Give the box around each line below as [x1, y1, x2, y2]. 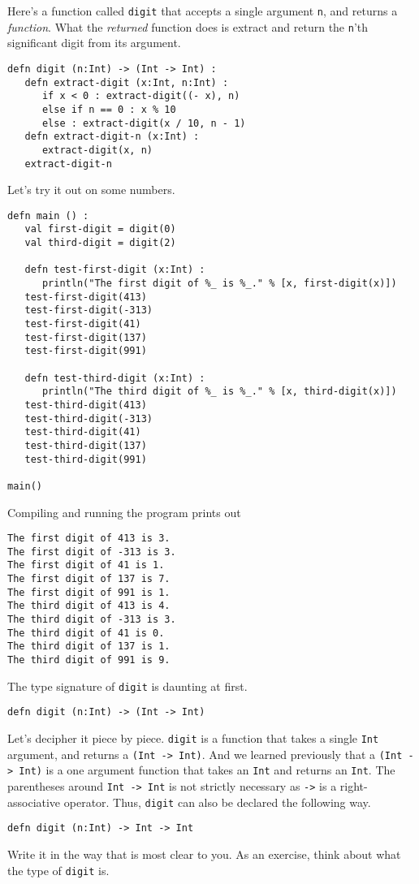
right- [339, 777, 368, 794]
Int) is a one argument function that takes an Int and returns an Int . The [19, 761, 395, 778]
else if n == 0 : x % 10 [41, 103, 176, 115]
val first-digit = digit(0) [24, 223, 176, 235]
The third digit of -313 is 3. [7, 614, 176, 626]
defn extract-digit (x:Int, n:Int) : [24, 76, 229, 88]
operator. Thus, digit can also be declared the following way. [63, 793, 371, 810]
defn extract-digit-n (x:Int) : [24, 131, 200, 143]
